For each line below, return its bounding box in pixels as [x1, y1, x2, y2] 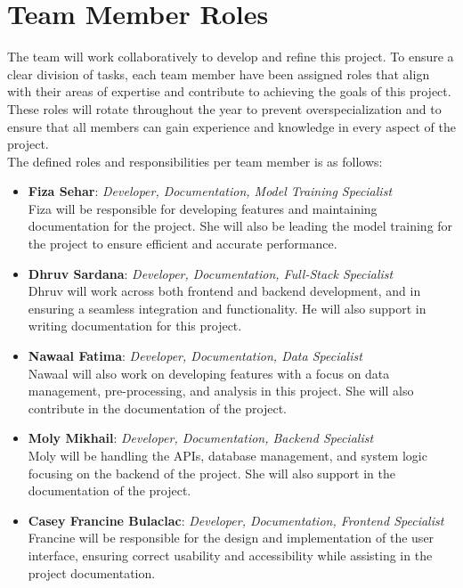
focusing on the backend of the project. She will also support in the [28, 463, 395, 482]
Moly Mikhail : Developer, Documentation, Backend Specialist [28, 429, 374, 447]
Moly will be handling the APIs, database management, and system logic [28, 446, 427, 464]
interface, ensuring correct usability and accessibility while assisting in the [28, 545, 433, 564]
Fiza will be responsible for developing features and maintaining [28, 199, 378, 217]
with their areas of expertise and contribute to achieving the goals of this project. [7, 82, 451, 101]
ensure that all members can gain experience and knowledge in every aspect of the [7, 117, 456, 135]
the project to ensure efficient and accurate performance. [28, 234, 337, 253]
